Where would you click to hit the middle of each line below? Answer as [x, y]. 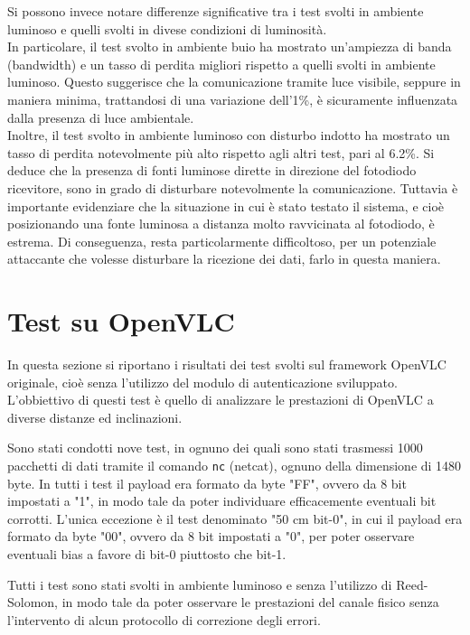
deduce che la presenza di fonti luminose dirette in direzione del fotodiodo [212, 170]
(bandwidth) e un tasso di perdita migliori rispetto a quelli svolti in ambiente [221, 64]
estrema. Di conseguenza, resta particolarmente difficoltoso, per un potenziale [222, 241]
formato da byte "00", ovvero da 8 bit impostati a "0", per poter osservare [211, 536]
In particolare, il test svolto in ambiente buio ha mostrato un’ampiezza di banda [230, 47]
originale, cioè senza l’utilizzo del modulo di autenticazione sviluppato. [202, 382]
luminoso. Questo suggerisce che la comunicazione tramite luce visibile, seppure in [234, 82]
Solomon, [33, 602]
